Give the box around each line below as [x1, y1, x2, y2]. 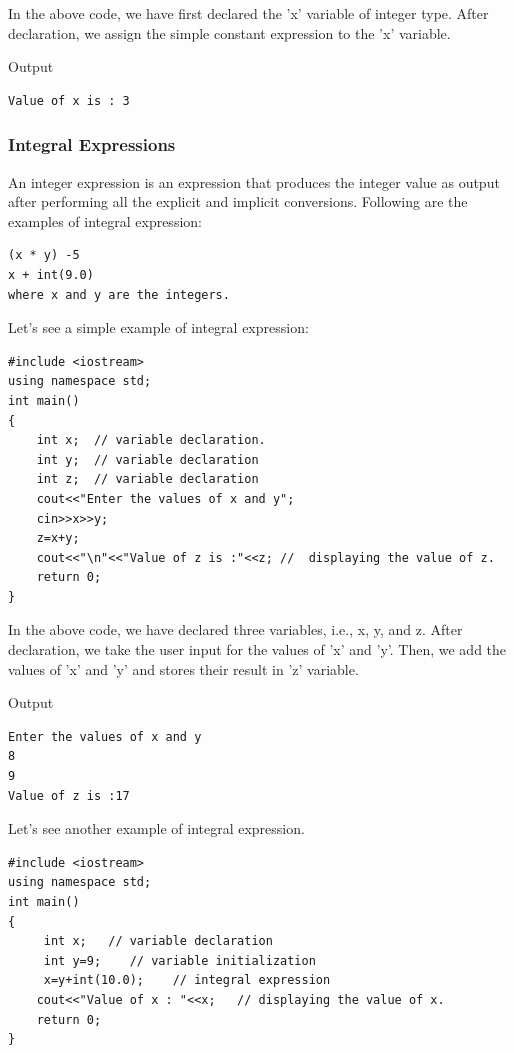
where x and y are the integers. [8, 287, 230, 302]
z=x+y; [36, 531, 80, 546]
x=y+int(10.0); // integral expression [43, 973, 331, 988]
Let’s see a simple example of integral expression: [8, 317, 309, 338]
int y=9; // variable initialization [43, 953, 316, 968]
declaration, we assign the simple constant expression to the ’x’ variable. [8, 22, 451, 43]
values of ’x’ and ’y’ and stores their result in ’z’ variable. [8, 658, 359, 679]
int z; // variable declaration [36, 472, 259, 487]
